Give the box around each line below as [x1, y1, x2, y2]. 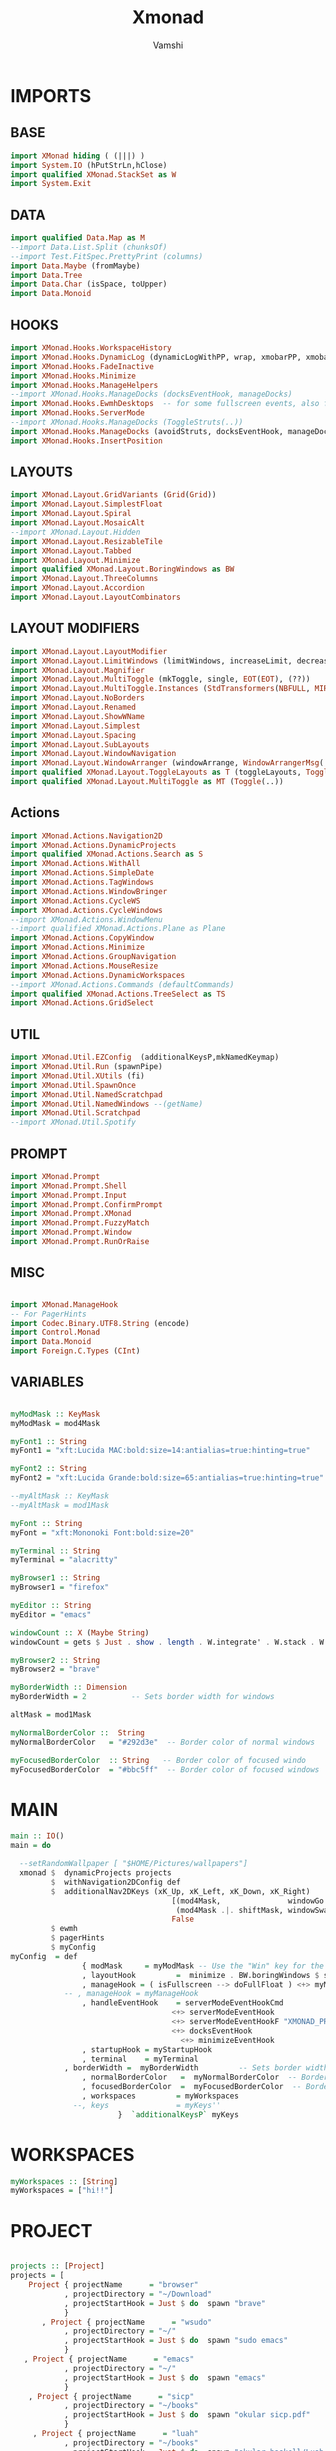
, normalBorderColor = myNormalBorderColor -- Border [81, 2072, 329, 2083]
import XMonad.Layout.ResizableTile [10, 536, 163, 546]
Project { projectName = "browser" [28, 2280, 199, 2290]
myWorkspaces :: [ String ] [10, 2176, 118, 2186]
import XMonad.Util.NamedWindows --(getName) [10, 1099, 203, 1109]
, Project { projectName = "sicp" [28, 2391, 195, 2401]
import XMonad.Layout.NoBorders [10, 693, 145, 703]
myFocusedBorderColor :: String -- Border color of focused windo [10, 1755, 307, 1765]
